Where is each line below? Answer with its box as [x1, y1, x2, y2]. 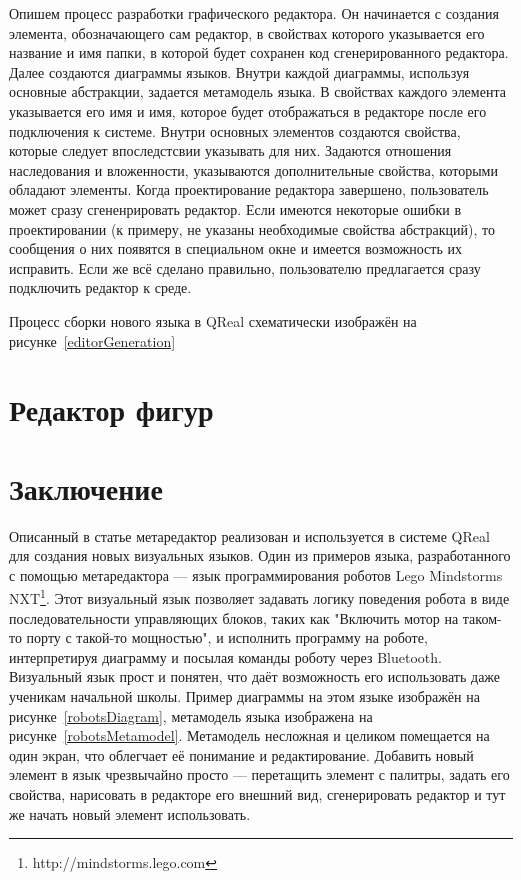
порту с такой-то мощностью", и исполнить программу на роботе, [26, 627, 428, 648]
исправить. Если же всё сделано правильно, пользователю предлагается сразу [9, 257, 481, 278]
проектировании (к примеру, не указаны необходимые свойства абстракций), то [9, 218, 495, 239]
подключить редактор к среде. [9, 277, 192, 298]
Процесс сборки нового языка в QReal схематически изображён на [9, 310, 417, 331]
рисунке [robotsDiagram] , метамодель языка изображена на [9, 705, 373, 726]
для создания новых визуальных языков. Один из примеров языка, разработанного [9, 545, 511, 566]
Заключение [9, 467, 163, 508]
